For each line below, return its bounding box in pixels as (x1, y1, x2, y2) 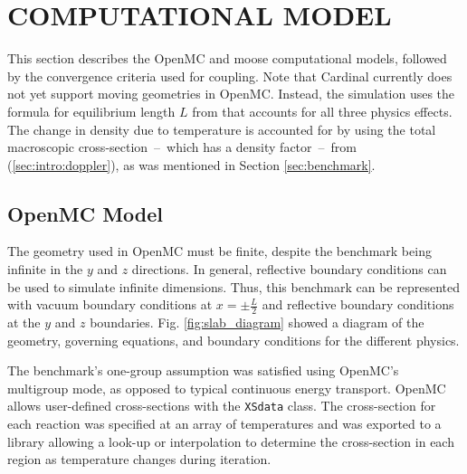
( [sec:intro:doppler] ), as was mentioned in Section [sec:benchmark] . (7, 155, 376, 174)
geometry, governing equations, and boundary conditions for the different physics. (7, 330, 460, 349)
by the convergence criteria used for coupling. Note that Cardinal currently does (7, 66, 453, 85)
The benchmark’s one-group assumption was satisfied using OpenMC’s (7, 361, 399, 380)
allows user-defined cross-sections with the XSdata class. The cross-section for (7, 396, 436, 415)
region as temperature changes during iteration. (7, 450, 272, 469)
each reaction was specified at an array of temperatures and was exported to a (7, 414, 442, 433)
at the (7, 313, 41, 332)
